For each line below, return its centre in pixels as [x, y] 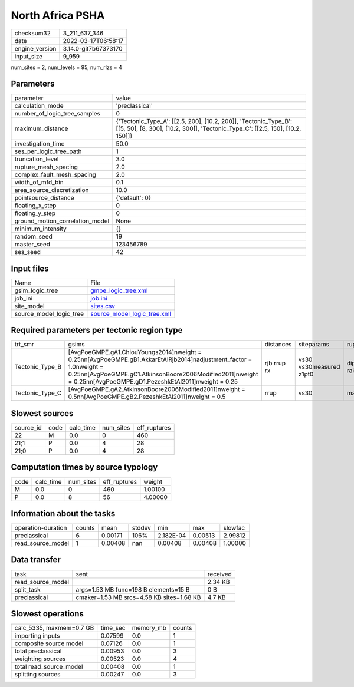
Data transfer [36, 560]
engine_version [35, 48]
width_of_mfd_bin [39, 183]
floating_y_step [35, 213]
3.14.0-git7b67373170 [93, 48]
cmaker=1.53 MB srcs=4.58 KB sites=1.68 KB [138, 597]
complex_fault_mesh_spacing [55, 175]
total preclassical [38, 651]
